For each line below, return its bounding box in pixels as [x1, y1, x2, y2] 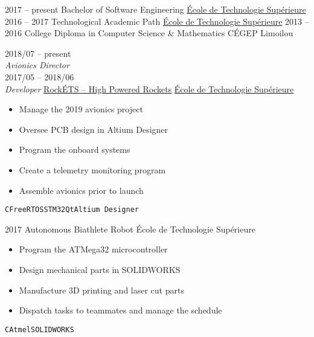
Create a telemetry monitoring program [19, 163, 166, 176]
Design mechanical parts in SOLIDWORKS [19, 263, 181, 275]
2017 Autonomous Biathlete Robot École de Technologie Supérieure [5, 222, 255, 235]
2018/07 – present [5, 47, 71, 59]
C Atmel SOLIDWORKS [5, 325, 74, 334]
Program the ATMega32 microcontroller [19, 243, 168, 255]
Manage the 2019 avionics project [19, 103, 143, 115]
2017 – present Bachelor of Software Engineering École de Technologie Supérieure [5, 3, 306, 15]
